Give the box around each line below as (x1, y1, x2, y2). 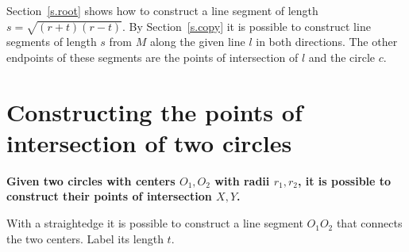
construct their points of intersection (6, 188, 212, 204)
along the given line (149, 33, 245, 50)
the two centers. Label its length (6, 230, 164, 246)
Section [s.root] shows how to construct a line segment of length (6, 2, 318, 18)
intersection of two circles (6, 126, 292, 158)
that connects (336, 215, 403, 231)
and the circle (308, 48, 376, 65)
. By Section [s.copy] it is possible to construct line (122, 17, 371, 34)
